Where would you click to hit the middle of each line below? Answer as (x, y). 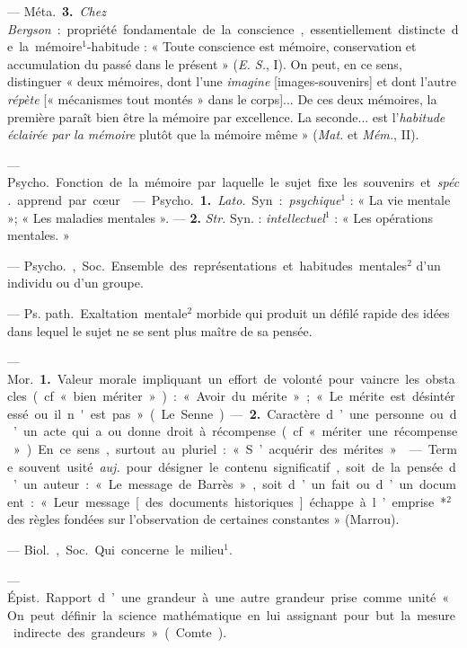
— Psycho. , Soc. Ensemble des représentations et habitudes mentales (207, 265)
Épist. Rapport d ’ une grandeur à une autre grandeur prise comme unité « (229, 597)
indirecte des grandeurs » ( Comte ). (120, 632)
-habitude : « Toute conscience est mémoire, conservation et (251, 46)
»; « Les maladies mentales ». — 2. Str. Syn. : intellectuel (166, 217)
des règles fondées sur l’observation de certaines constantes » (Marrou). (203, 519)
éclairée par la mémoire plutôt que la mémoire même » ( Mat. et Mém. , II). (213, 134)
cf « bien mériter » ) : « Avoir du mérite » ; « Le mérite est (225, 396)
